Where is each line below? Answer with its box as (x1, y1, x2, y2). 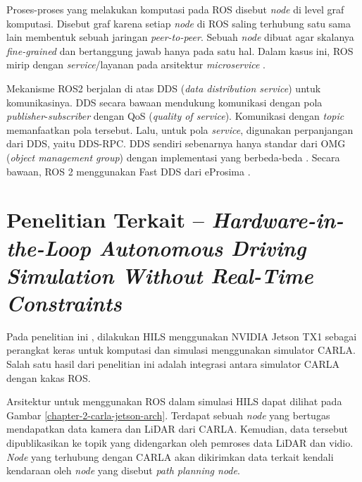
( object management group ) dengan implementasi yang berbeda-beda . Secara (6, 149, 340, 164)
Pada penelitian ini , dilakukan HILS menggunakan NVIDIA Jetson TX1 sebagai (6, 328, 357, 343)
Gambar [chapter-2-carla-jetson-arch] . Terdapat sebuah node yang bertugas (6, 407, 330, 422)
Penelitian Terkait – (6, 205, 204, 234)
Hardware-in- (211, 205, 344, 235)
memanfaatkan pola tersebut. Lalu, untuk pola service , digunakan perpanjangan (6, 122, 354, 137)
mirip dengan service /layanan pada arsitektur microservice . (6, 57, 266, 72)
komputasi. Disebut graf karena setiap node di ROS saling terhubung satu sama (6, 16, 351, 30)
